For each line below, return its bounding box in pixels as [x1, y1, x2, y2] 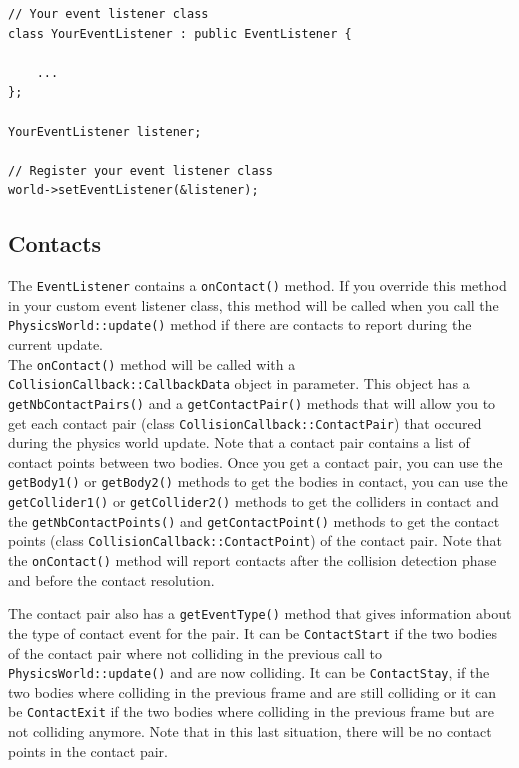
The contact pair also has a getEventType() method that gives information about [8, 603, 512, 624]
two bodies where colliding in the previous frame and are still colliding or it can [8, 681, 497, 702]
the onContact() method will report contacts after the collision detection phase [8, 550, 497, 571]
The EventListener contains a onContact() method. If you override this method [8, 275, 507, 296]
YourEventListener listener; [8, 124, 202, 139]
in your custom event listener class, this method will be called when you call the [8, 294, 499, 315]
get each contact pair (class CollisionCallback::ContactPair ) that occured [8, 412, 482, 433]
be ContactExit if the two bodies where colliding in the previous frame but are [8, 701, 494, 722]
